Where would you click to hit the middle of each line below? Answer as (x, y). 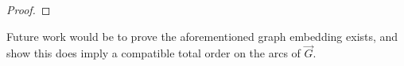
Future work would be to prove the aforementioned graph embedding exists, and (202, 36)
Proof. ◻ (29, 9)
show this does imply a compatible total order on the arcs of (153, 53)
